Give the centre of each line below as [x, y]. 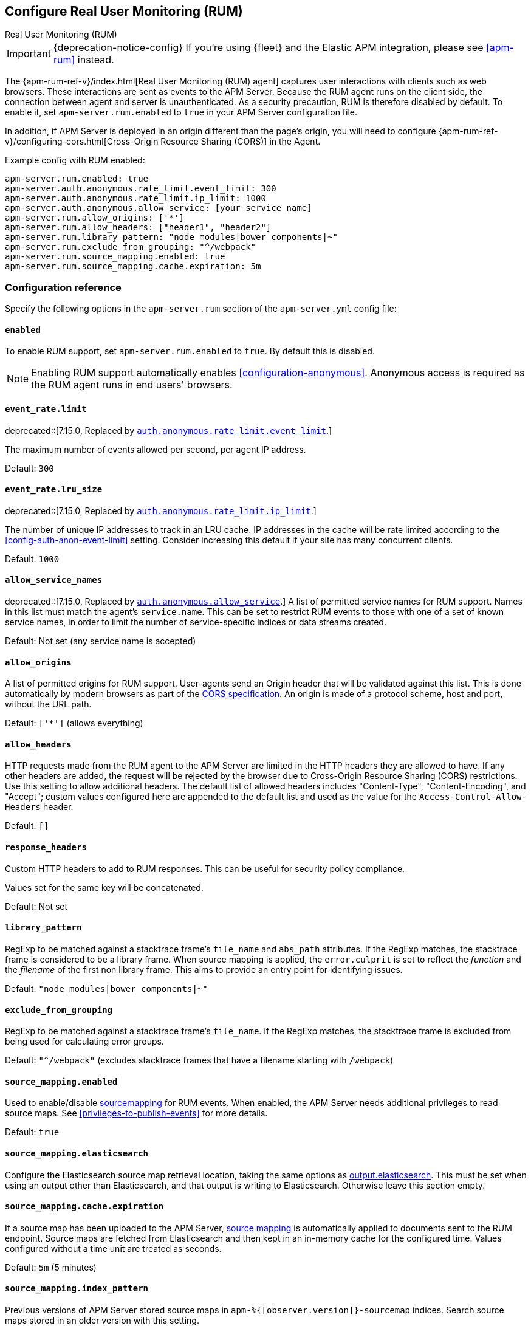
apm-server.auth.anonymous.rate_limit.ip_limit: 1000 [135, 198]
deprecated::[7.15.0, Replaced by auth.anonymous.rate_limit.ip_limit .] [161, 510]
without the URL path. [48, 704]
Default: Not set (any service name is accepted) [101, 641]
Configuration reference [63, 287]
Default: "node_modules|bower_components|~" [106, 988]
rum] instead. [84, 60]
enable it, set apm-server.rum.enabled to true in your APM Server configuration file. [181, 112]
